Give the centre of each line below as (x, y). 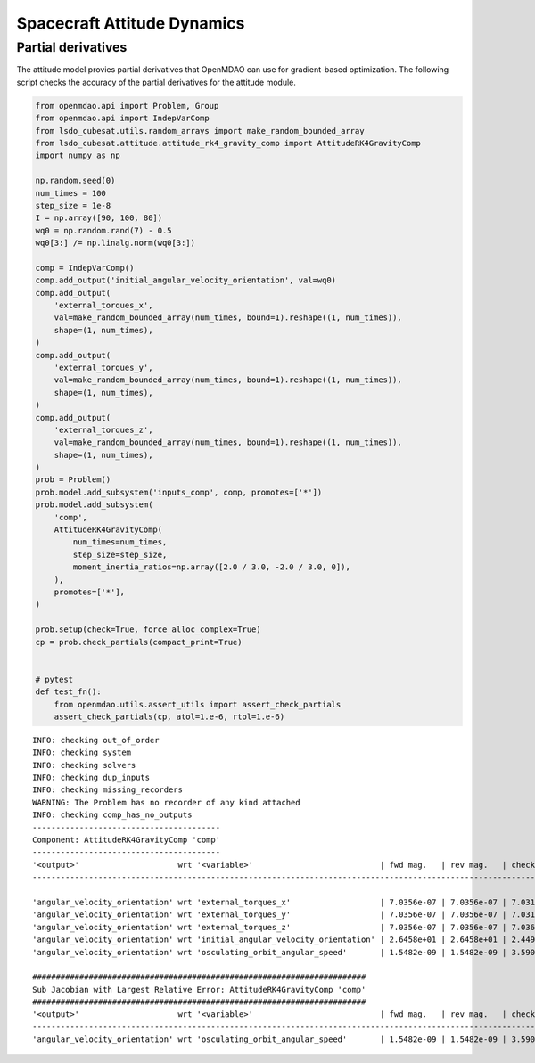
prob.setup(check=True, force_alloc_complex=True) (148, 630)
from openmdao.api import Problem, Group (127, 106)
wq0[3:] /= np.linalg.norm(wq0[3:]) (115, 243)
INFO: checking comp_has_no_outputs (112, 815)
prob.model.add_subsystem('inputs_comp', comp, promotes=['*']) (179, 492)
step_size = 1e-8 (73, 205)
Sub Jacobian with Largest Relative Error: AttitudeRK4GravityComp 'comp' (199, 989)
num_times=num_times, (120, 542)
